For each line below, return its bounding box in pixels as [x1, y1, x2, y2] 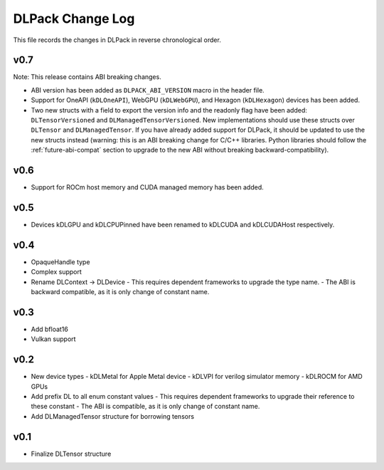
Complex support [31, 268, 82, 276]
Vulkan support [31, 335, 76, 343]
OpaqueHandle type [31, 257, 90, 266]
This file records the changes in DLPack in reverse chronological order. [13, 36, 222, 44]
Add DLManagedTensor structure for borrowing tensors [31, 412, 195, 420]
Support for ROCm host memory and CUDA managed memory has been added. [31, 183, 265, 192]
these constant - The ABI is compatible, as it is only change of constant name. [31, 402, 260, 411]
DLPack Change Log [13, 11, 135, 26]
